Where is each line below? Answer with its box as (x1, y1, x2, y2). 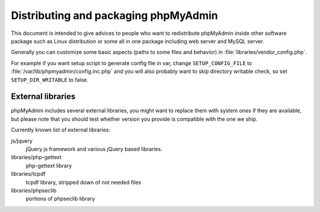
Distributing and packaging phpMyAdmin (11, 9, 219, 22)
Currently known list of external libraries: (11, 126, 111, 133)
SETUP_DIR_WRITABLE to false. (11, 76, 89, 83)
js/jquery (11, 137, 33, 144)
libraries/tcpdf (11, 171, 46, 178)
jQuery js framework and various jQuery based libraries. (25, 145, 163, 152)
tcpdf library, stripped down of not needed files (25, 178, 142, 186)
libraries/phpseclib (11, 187, 57, 194)
